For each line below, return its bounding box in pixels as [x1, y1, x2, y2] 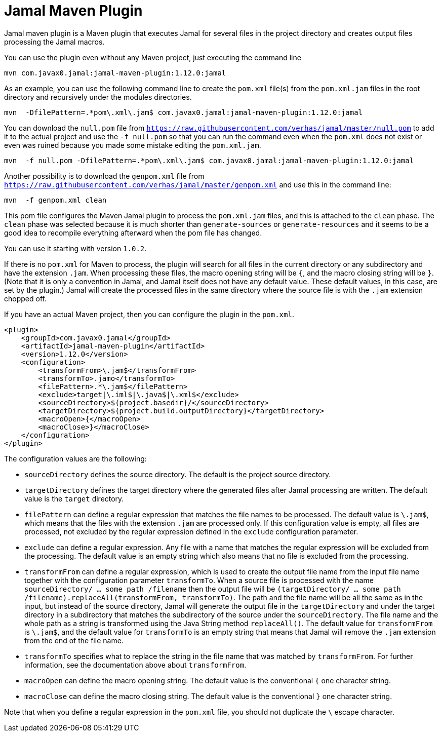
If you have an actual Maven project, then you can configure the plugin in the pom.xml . [4, 309, 294, 319]
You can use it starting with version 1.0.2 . [4, 244, 147, 253]
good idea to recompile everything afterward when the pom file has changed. [4, 228, 262, 237]
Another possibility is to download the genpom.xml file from [4, 171, 205, 180]
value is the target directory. [24, 494, 124, 503]
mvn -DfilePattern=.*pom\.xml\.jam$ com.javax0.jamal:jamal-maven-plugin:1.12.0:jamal [4, 108, 363, 117]
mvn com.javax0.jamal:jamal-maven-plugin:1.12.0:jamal [4, 68, 226, 77]
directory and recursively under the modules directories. [4, 92, 192, 101]
